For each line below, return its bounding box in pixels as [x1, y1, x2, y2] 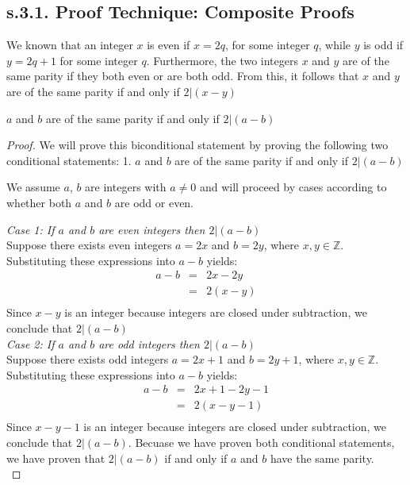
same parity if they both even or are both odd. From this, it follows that [6, 67, 359, 84]
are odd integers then [98, 335, 200, 352]
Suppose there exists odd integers [6, 351, 169, 368]
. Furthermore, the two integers [146, 52, 298, 68]
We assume [6, 179, 60, 195]
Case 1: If [6, 221, 55, 237]
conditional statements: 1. [6, 152, 132, 168]
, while [318, 37, 351, 53]
